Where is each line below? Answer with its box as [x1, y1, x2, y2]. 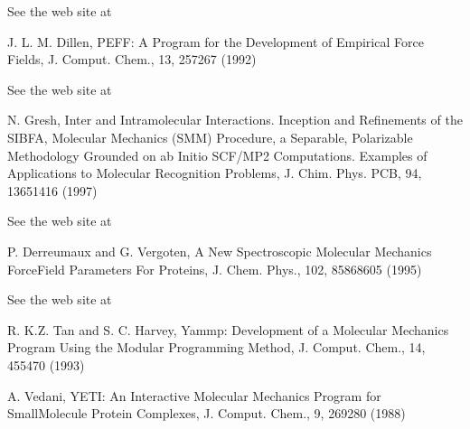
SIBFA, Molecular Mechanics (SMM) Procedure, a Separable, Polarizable [7, 127, 413, 146]
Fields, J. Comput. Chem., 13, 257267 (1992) [7, 50, 257, 69]
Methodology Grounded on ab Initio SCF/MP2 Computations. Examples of [7, 145, 428, 164]
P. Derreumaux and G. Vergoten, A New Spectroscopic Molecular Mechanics [7, 241, 432, 260]
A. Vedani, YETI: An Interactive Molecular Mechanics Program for [7, 386, 381, 405]
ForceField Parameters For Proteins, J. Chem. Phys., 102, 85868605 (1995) [7, 259, 422, 278]
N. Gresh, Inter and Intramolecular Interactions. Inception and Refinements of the [7, 110, 463, 129]
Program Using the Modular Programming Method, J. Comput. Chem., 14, [7, 338, 426, 357]
